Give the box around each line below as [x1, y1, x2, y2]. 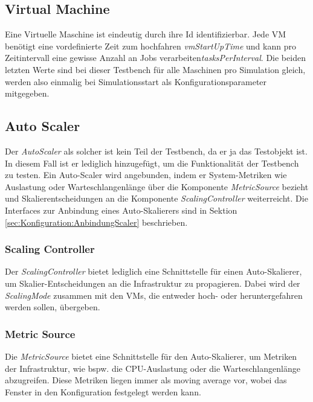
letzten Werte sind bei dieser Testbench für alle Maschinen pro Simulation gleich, [5, 63, 306, 75]
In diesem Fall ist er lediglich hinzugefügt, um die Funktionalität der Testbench [5, 156, 299, 169]
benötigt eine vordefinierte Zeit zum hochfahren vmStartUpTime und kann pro [5, 39, 296, 52]
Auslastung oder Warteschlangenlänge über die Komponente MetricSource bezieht [5, 180, 309, 193]
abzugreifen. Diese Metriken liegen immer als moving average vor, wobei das [5, 374, 287, 386]
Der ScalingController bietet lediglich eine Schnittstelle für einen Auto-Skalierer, [5, 265, 302, 278]
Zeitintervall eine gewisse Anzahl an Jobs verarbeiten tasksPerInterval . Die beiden [5, 51, 306, 64]
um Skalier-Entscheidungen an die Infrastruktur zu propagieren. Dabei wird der [5, 276, 300, 289]
